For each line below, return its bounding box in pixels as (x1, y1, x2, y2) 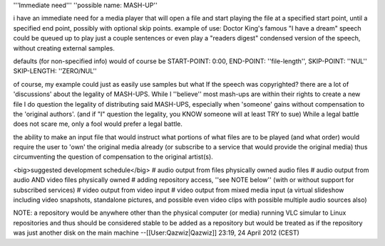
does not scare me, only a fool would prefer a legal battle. (13, 119, 183, 128)
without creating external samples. (13, 43, 115, 53)
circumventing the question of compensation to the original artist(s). (13, 153, 213, 161)
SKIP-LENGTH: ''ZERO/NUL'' (13, 67, 98, 75)
